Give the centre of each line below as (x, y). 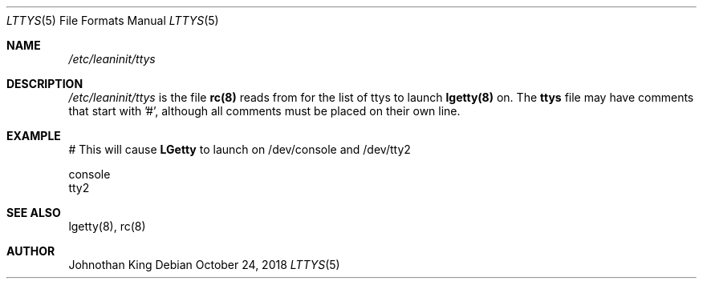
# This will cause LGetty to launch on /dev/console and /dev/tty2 (240, 149)
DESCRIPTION (45, 84)
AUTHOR (31, 251)
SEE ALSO (34, 213)
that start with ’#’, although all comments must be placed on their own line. (264, 111)
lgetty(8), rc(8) (107, 226)
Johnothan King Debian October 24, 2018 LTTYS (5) (204, 265)
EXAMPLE (34, 136)
